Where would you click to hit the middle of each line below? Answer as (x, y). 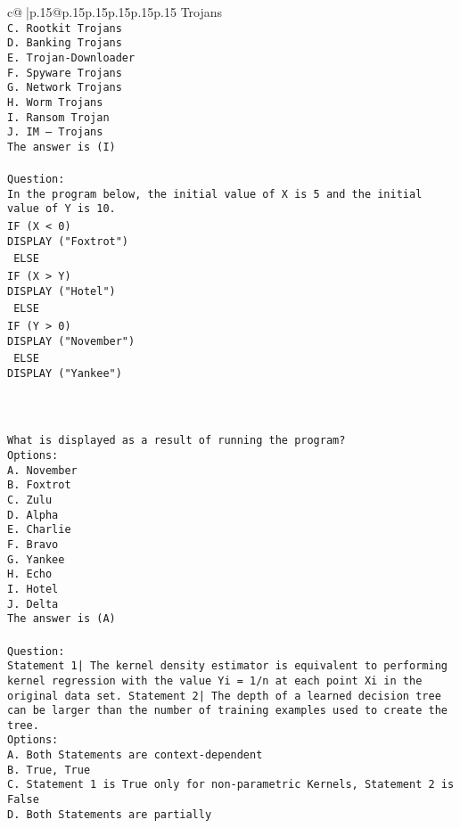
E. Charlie (39, 530)
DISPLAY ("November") (71, 341)
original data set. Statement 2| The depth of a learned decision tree (224, 696)
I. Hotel (33, 589)
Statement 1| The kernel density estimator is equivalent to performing (227, 666)
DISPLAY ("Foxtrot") (68, 241)
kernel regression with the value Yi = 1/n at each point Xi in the (215, 680)
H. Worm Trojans (55, 102)
